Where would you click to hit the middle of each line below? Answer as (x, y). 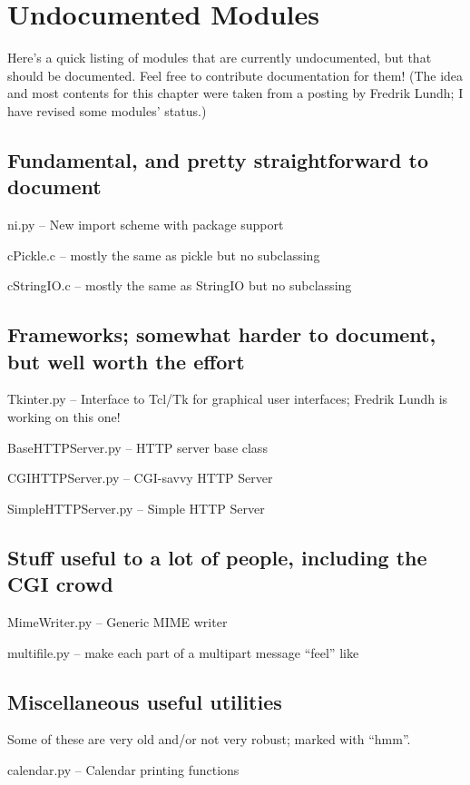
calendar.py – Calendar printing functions (123, 770)
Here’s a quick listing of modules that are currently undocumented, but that (220, 58)
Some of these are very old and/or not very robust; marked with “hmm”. (209, 739)
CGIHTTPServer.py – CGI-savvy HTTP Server (140, 478)
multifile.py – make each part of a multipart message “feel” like (183, 652)
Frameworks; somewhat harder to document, (222, 334)
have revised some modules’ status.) (107, 110)
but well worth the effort (126, 361)
